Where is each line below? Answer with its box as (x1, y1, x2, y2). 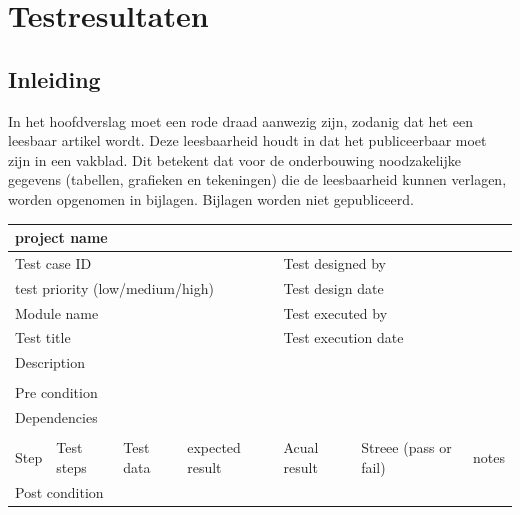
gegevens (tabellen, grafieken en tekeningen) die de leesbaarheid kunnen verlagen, (8, 169, 507, 190)
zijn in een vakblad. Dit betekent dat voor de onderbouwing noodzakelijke (8, 149, 461, 170)
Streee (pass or (361, 437, 452, 458)
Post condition (15, 481, 104, 502)
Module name (15, 302, 99, 323)
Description (15, 352, 85, 373)
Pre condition (15, 382, 98, 403)
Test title (15, 327, 71, 348)
